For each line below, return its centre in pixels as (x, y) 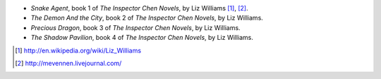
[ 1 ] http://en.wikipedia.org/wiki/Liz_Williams (78, 50)
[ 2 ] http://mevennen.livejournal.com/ (68, 63)
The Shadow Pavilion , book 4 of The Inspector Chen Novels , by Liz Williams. (142, 38)
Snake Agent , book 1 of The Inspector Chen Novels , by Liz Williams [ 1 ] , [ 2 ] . (139, 8)
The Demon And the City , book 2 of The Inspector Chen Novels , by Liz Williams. (147, 18)
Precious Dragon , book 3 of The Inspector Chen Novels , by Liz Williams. (135, 27)
